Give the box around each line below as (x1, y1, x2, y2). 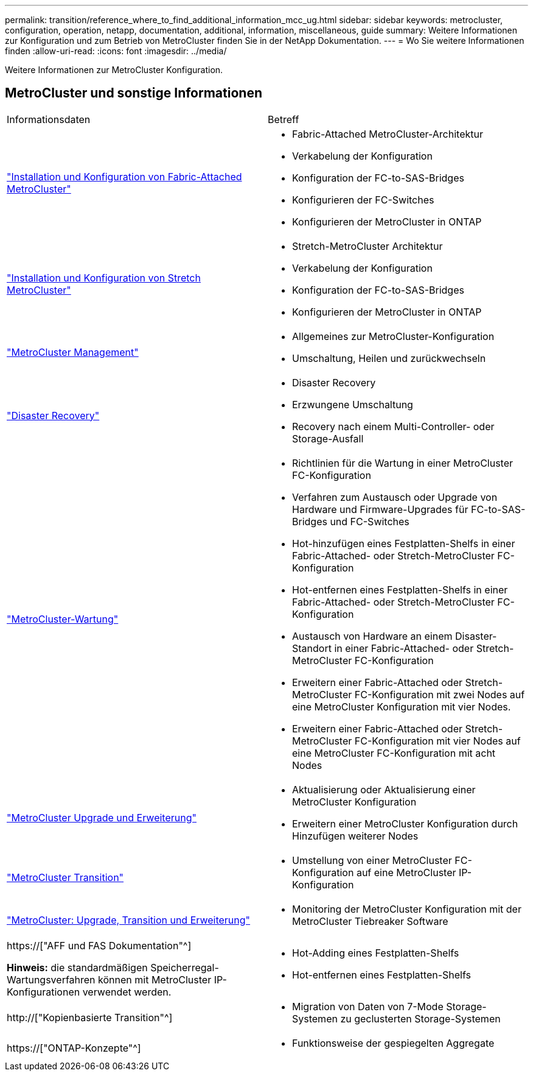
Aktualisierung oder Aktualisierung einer (292, 783, 476, 796)
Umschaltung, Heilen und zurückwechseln (292, 352, 486, 364)
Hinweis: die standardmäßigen (7, 961, 148, 974)
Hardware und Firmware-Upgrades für (292, 503, 469, 515)
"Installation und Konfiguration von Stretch (7, 271, 201, 284)
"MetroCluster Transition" (7, 871, 124, 883)
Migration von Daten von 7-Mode (292, 1000, 444, 1013)
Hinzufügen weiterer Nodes (292, 829, 419, 842)
